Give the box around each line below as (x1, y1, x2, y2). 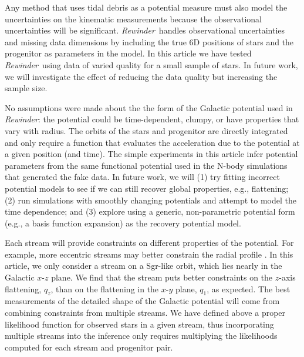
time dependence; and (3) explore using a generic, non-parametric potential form (5, 205, 295, 218)
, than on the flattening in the (50, 282, 159, 295)
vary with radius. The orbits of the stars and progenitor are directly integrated (5, 124, 288, 136)
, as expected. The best (207, 282, 291, 295)
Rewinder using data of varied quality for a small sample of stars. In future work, (5, 58, 298, 71)
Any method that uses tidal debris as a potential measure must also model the (5, 1, 288, 13)
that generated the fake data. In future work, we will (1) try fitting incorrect (5, 171, 280, 183)
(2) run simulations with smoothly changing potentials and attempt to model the (5, 193, 296, 206)
